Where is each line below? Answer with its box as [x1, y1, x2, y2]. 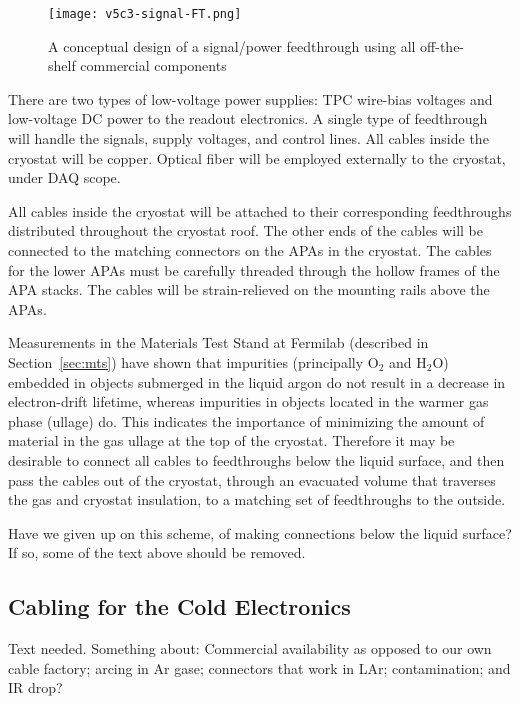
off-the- [420, 35, 465, 56]
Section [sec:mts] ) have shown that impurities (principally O [8, 351, 379, 372]
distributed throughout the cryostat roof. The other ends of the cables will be [8, 220, 483, 241]
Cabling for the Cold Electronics [8, 591, 351, 622]
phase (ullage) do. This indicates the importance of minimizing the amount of [8, 410, 485, 431]
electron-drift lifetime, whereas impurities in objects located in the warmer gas [8, 391, 489, 412]
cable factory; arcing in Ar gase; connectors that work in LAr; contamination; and [8, 657, 511, 678]
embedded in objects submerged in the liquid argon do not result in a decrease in [8, 371, 506, 392]
